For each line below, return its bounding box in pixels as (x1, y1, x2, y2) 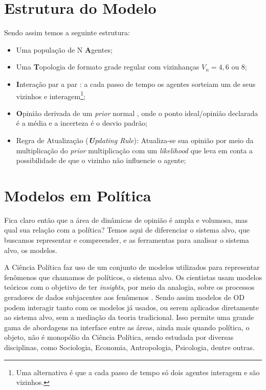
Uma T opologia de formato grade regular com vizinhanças (16, 61, 199, 72)
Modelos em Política (4, 185, 151, 205)
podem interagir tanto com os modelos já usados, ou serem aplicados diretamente (4, 302, 259, 312)
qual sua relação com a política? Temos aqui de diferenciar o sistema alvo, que (4, 224, 250, 235)
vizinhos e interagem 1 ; (16, 89, 85, 101)
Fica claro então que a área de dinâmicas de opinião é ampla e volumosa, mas (4, 214, 248, 225)
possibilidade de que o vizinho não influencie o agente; (16, 155, 186, 166)
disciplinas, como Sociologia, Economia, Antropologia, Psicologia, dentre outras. (4, 341, 255, 352)
